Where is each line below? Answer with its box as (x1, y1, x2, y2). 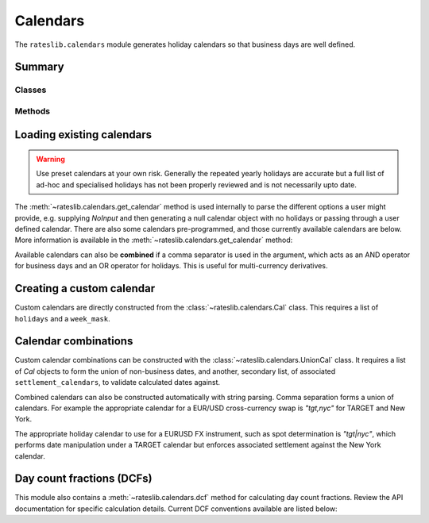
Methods (14, 106, 51, 117)
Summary (14, 60, 64, 74)
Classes (14, 84, 47, 95)
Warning (36, 155, 65, 164)
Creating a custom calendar (14, 282, 156, 295)
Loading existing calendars (14, 128, 153, 141)
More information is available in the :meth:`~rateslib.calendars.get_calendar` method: (14, 235, 293, 245)
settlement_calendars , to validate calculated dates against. (14, 378, 221, 387)
